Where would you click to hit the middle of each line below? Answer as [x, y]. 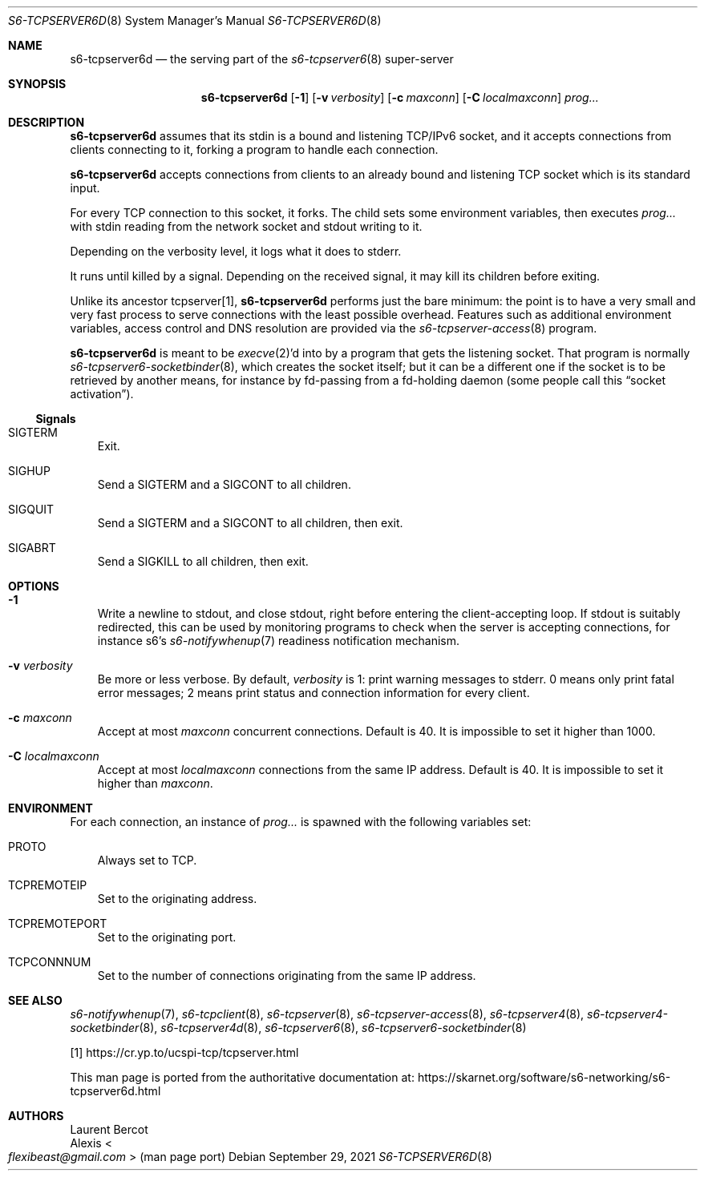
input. [85, 188]
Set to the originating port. [167, 937]
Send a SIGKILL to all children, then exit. [203, 561]
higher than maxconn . [155, 783]
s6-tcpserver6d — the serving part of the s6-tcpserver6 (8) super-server [262, 59]
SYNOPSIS [37, 84]
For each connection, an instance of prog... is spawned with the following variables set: [301, 822]
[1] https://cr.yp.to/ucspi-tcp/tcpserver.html [184, 1052]
